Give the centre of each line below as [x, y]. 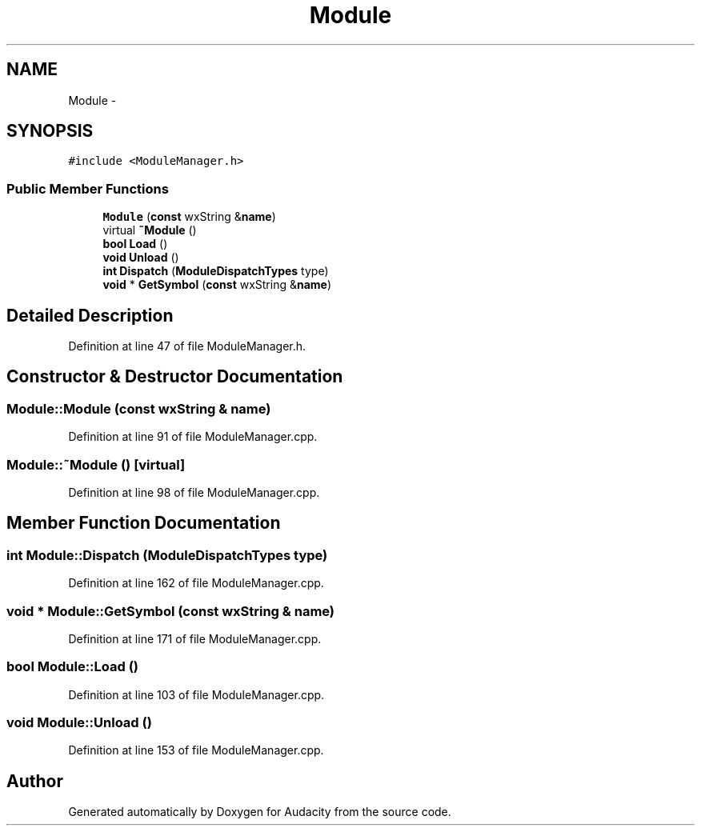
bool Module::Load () [73, 667]
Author [35, 781]
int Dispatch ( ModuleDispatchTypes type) [216, 271]
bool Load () [135, 244]
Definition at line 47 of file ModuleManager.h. [187, 346]
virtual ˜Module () [150, 230]
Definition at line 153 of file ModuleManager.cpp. [196, 750]
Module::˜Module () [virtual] [96, 464]
